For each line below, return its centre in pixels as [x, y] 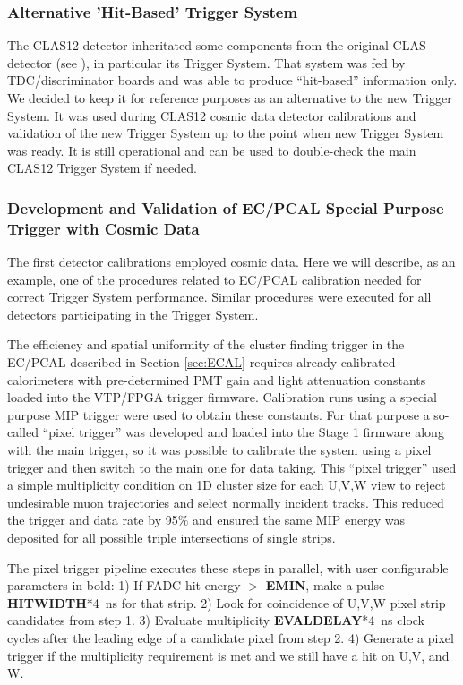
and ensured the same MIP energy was [299, 520]
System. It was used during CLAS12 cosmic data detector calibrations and [212, 115]
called [23, 432]
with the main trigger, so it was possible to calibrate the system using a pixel [219, 450]
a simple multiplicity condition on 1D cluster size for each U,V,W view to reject [227, 485]
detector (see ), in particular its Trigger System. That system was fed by [206, 62]
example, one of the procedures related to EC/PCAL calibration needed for [214, 279]
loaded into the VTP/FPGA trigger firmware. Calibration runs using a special [222, 397]
